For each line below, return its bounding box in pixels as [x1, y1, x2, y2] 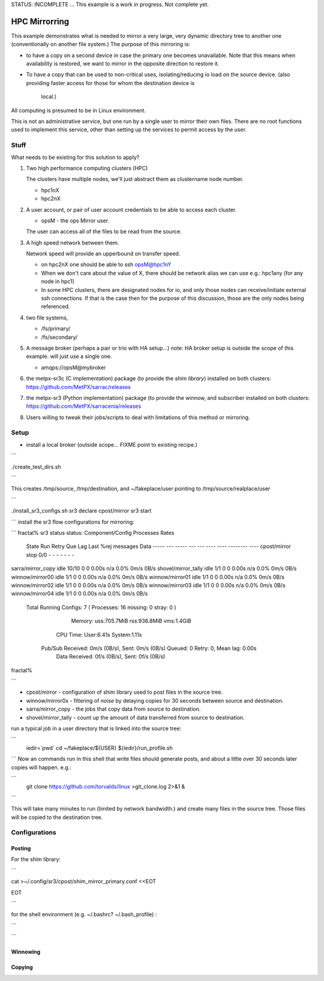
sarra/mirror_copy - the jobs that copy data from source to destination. [26, 705, 201, 713]
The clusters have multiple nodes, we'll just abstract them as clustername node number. [26, 176, 244, 183]
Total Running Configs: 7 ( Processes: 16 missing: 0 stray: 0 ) [26, 603, 176, 611]
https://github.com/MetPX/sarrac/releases [26, 383, 131, 390]
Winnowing [11, 948, 41, 956]
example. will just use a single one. [26, 353, 112, 360]
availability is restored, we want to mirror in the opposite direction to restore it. [26, 60, 220, 67]
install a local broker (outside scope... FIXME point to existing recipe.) [26, 441, 197, 448]
